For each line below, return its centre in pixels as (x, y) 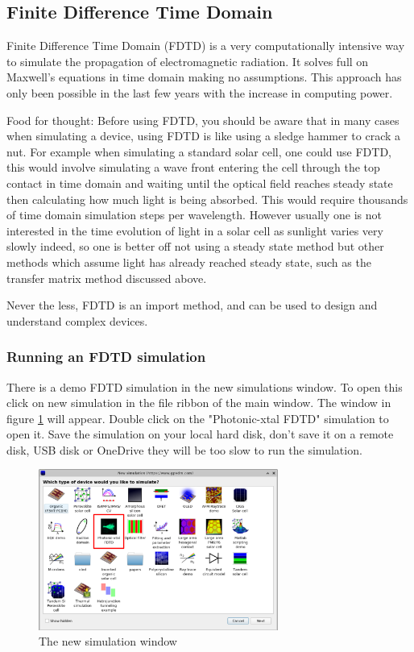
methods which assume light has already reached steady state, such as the (189, 262)
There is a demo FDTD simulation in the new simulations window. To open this (205, 386)
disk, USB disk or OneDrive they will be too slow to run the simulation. (184, 449)
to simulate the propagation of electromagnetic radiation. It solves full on (188, 61)
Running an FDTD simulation (106, 357)
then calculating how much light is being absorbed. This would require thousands (207, 199)
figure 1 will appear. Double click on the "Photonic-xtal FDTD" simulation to (198, 418)
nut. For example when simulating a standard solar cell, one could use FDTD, (199, 151)
